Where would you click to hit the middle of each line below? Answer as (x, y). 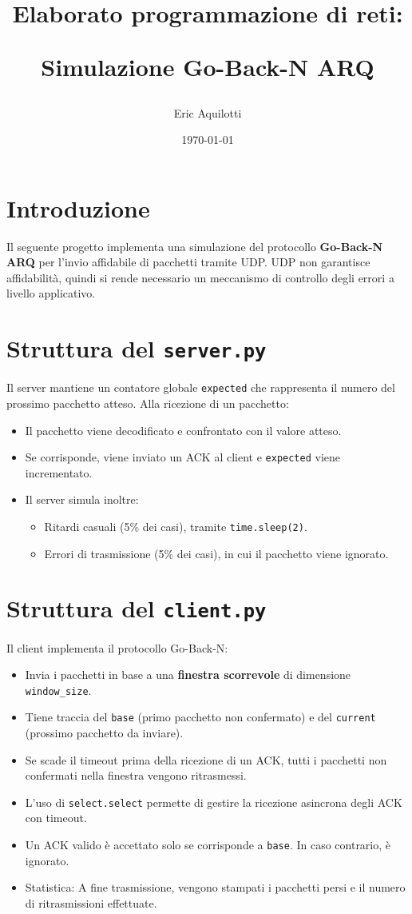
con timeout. (56, 818)
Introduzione (78, 208)
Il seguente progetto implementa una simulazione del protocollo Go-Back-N (195, 246)
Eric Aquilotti (208, 112)
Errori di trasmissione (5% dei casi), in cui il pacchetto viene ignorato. (216, 553)
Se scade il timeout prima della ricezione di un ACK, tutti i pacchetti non (206, 759)
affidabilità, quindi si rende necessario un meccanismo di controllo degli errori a (200, 277)
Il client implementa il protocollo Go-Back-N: (117, 647)
